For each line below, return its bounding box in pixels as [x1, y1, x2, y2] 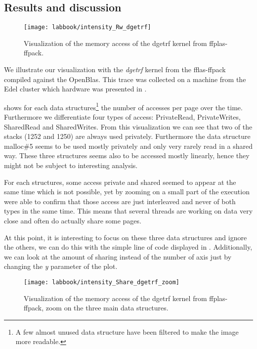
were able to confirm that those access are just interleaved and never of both [4, 196, 236, 206]
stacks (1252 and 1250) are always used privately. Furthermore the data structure [4, 131, 251, 141]
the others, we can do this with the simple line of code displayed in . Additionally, [4, 242, 253, 252]
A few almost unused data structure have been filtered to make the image [15, 326, 239, 337]
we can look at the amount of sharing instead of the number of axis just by [4, 251, 232, 262]
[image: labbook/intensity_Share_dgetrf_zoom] [24, 278, 179, 286]
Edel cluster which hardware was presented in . [4, 84, 147, 94]
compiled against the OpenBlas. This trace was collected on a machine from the [4, 74, 246, 84]
